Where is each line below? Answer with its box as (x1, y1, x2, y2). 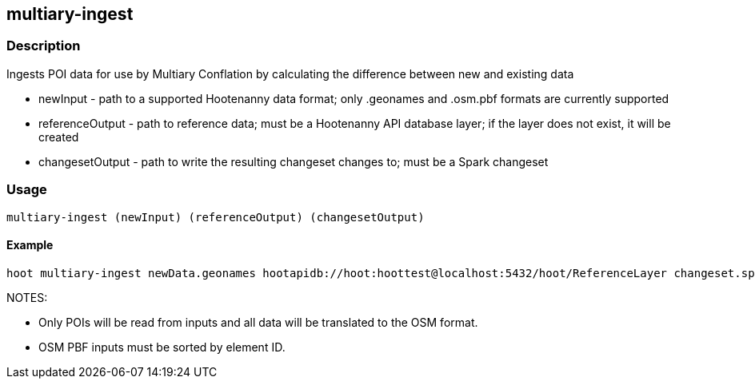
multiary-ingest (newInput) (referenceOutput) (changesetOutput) (6, 210, 425, 224)
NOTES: (6, 290, 48, 304)
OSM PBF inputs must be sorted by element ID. (38, 339, 286, 354)
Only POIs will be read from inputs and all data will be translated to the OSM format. (38, 315, 478, 329)
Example (6, 238, 54, 252)
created (38, 129, 79, 144)
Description (6, 38, 81, 54)
